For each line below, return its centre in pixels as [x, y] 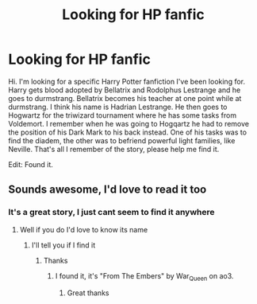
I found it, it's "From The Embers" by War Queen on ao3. [144, 277]
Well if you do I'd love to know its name [84, 229]
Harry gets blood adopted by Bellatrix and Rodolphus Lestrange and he [125, 90]
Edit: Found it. [31, 164]
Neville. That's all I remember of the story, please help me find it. [114, 149]
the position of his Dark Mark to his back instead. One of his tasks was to [128, 132]
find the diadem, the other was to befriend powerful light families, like [122, 140]
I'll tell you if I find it [63, 245]
